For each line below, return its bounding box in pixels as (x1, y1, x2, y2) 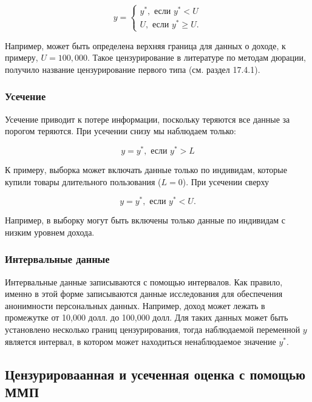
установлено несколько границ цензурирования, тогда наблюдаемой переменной (5, 323, 300, 336)
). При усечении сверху (182, 175, 270, 188)
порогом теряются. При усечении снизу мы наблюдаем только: (5, 124, 237, 137)
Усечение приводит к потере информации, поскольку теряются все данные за (5, 112, 290, 125)
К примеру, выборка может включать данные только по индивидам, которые (5, 163, 287, 175)
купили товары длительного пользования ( (5, 175, 161, 188)
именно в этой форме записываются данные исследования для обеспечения (5, 287, 283, 300)
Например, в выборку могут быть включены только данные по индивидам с (5, 214, 286, 227)
